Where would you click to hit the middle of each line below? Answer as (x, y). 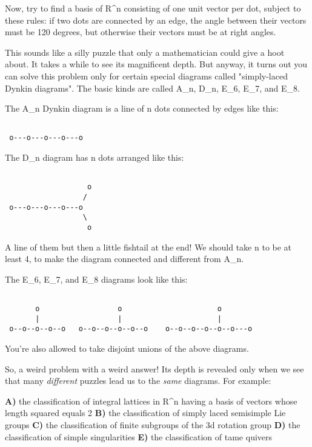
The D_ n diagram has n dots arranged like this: (95, 157)
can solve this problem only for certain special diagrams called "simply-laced (146, 76)
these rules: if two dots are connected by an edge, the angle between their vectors (156, 20)
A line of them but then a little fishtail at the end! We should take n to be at (148, 247)
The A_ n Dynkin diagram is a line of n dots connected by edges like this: (142, 108)
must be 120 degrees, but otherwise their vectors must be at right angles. (141, 32)
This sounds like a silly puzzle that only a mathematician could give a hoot (145, 52)
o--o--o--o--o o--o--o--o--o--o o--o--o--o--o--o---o (131, 329)
